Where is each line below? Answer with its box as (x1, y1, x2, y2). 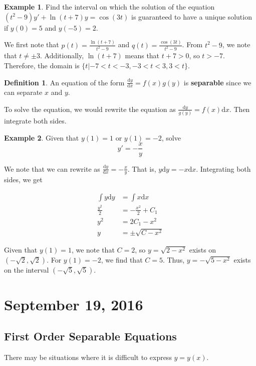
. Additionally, (40, 50, 84, 61)
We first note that (4, 39, 59, 50)
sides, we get (4, 174, 43, 185)
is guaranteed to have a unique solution (131, 11, 252, 22)
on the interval (4, 264, 49, 275)
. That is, (127, 163, 156, 174)
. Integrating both (196, 163, 251, 174)
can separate (4, 87, 43, 97)
